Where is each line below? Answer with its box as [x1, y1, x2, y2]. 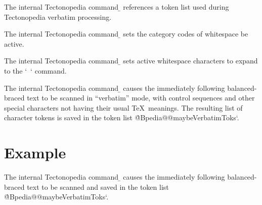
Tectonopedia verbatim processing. [4, 11, 112, 22]
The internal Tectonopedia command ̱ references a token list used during [4, 2, 229, 12]
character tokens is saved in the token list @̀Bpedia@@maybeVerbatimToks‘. [4, 112, 239, 123]
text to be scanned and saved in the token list [27, 181, 169, 192]
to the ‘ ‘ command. [4, 65, 67, 76]
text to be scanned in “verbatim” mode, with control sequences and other [27, 92, 255, 103]
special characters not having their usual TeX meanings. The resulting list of [4, 102, 243, 113]
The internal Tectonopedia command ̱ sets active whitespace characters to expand [4, 55, 258, 66]
